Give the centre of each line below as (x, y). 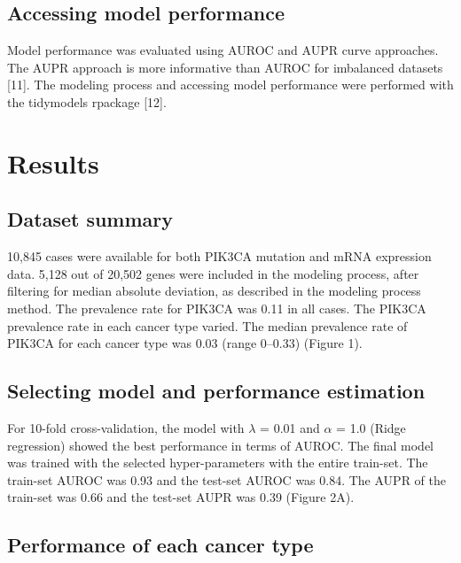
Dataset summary (90, 219)
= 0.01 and (290, 427)
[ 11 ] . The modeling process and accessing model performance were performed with (230, 85)
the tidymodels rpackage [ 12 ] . (87, 101)
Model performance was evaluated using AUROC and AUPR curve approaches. (223, 50)
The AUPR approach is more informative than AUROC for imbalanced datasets (225, 67)
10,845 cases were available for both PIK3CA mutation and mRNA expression (219, 256)
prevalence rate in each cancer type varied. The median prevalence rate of (207, 325)
